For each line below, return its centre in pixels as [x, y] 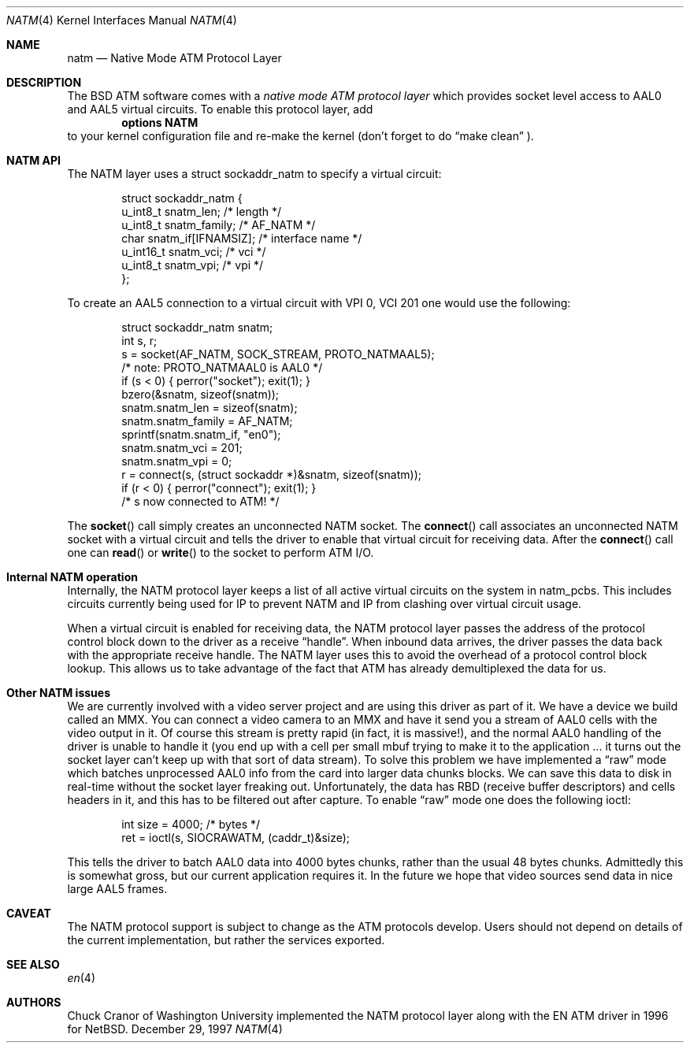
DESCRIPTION [44, 82]
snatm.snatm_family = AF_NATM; [207, 421]
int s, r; [139, 341]
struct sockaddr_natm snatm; [197, 327]
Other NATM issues [58, 693]
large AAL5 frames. [117, 889]
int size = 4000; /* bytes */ [191, 824]
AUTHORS [34, 1002]
